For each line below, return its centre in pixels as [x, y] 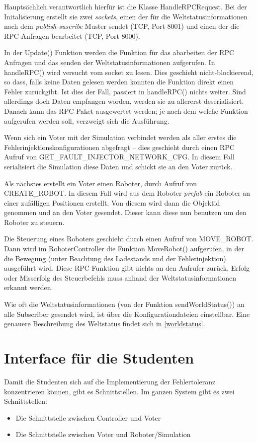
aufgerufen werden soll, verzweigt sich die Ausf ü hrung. [87, 120]
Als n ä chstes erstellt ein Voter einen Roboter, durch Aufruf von [101, 183]
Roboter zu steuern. [34, 222]
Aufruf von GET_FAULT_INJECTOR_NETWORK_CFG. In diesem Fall [119, 157]
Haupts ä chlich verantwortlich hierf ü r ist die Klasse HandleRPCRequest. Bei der [126, 6]
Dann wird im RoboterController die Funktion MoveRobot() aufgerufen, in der [124, 249]
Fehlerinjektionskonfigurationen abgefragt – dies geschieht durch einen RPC [119, 147]
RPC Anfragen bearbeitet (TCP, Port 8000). [72, 36]
